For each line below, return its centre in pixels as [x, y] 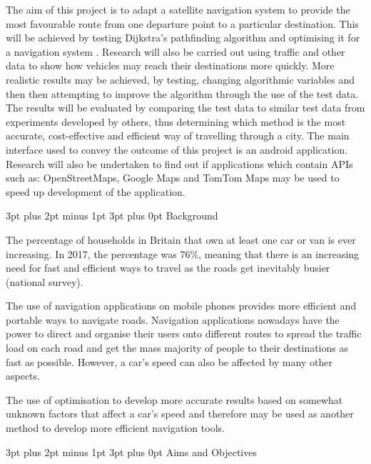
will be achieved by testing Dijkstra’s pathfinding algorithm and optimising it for [183, 38]
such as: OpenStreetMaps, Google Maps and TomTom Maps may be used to [173, 178]
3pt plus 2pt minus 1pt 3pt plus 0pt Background [112, 216]
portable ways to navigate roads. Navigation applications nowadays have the [173, 319]
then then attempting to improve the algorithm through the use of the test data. [182, 93]
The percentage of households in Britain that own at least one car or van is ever [181, 239]
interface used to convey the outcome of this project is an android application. [177, 149]
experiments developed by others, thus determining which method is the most [176, 121]
